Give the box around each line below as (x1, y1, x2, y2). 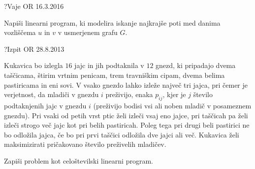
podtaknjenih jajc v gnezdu (4, 100, 87, 110)
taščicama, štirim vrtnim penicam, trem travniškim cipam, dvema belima (4, 69, 225, 80)
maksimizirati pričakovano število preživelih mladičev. (4, 139, 166, 149)
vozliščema (4, 27, 36, 37)
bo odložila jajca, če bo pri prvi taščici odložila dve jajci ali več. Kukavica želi (4, 129, 239, 139)
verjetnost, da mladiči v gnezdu (4, 89, 99, 100)
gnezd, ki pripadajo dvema (156, 60, 236, 70)
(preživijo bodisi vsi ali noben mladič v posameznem (93, 100, 252, 110)
